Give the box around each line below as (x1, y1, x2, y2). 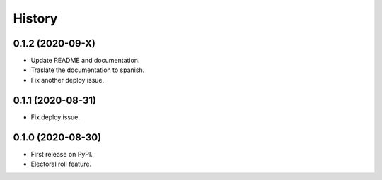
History (13, 11, 58, 26)
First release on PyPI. (30, 150, 93, 158)
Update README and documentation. (30, 56, 140, 65)
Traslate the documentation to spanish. (30, 66, 145, 74)
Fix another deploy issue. (30, 76, 105, 84)
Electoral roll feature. (30, 160, 92, 169)
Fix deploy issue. (30, 113, 81, 121)
